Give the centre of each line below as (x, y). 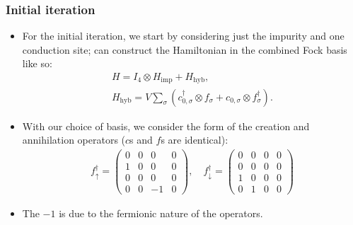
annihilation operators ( (74, 140)
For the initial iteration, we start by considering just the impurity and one (183, 36)
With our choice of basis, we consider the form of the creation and (166, 126)
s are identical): (195, 140)
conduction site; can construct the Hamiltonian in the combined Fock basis (185, 49)
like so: (37, 63)
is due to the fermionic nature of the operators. (161, 213)
